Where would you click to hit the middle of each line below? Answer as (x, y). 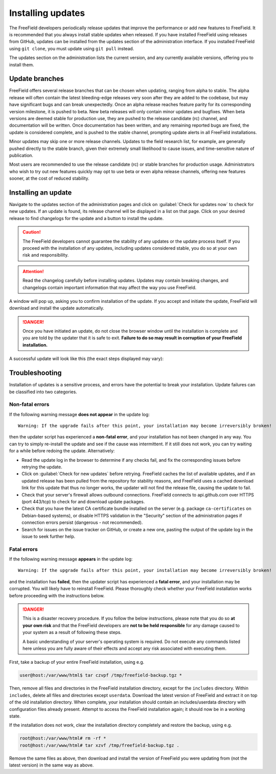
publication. (21, 155)
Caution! (32, 232)
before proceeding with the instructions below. (57, 595)
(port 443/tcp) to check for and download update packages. (83, 501)
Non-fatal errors (29, 405)
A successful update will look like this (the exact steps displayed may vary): (86, 359)
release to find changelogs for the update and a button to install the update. (86, 218)
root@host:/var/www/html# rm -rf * (63, 738)
